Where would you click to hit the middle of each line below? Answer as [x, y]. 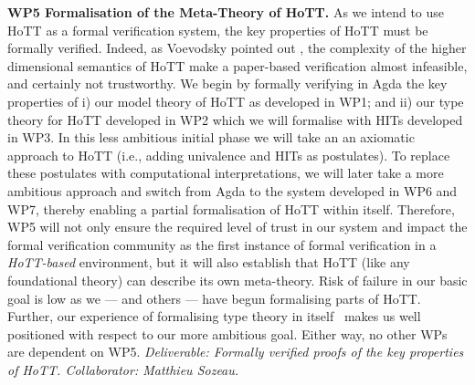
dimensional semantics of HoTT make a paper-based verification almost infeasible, [237, 65]
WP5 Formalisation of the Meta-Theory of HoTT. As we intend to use [226, 12]
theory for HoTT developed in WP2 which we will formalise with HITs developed [235, 119]
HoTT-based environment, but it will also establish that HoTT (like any [209, 262]
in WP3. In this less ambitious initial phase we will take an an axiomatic [211, 137]
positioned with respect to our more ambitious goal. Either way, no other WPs [227, 333]
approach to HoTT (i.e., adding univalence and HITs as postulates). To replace [229, 155]
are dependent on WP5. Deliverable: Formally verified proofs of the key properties [236, 352]
